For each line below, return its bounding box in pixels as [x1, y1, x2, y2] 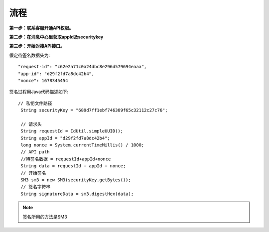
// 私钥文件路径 [18, 100, 52, 106]
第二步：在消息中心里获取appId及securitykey [9, 34, 104, 40]
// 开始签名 [20, 170, 46, 176]
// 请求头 [20, 121, 42, 127]
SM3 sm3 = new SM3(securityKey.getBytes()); [20, 177, 132, 183]
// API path [20, 149, 50, 155]
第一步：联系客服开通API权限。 [9, 25, 74, 31]
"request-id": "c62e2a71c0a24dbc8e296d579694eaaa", [18, 64, 147, 70]
